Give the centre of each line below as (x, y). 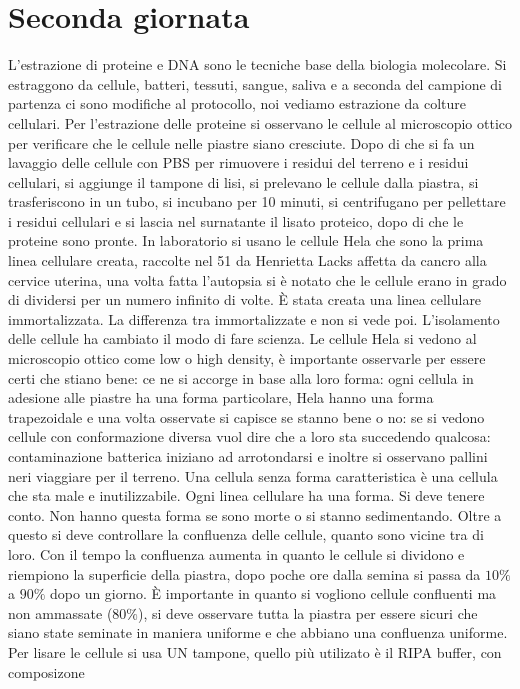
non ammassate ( (60, 612)
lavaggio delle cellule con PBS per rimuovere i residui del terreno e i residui (238, 162)
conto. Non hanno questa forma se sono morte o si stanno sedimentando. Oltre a (255, 514)
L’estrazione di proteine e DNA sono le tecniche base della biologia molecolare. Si (257, 64)
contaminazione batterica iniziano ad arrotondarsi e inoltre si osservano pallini (248, 456)
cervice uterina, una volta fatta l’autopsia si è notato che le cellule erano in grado (257, 279)
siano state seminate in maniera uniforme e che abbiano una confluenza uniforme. (258, 632)
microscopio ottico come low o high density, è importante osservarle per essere (247, 358)
